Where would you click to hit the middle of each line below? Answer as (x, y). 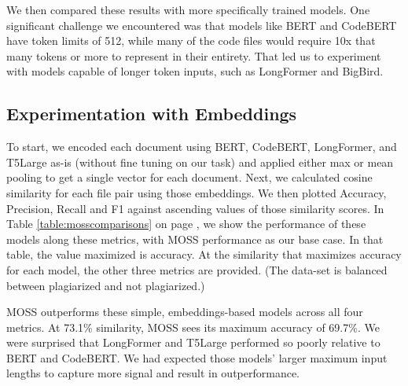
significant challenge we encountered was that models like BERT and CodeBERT (202, 25)
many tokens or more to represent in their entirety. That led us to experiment (194, 55)
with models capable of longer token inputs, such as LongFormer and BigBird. (195, 71)
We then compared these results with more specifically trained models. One (188, 9)
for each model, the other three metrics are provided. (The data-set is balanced (197, 269)
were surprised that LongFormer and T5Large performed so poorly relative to (193, 342)
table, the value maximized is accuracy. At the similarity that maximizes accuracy (204, 254)
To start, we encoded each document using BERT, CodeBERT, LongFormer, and (202, 147)
